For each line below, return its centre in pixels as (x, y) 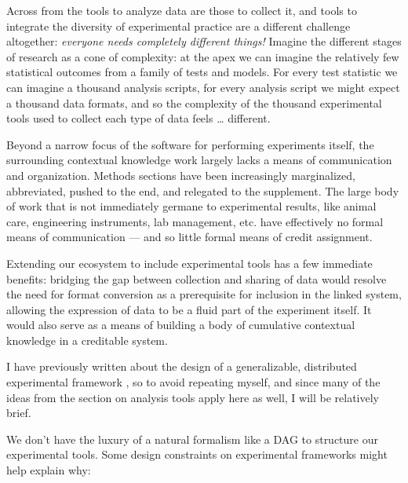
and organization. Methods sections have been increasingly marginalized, (181, 175)
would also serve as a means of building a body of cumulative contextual (181, 325)
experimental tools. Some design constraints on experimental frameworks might (197, 454)
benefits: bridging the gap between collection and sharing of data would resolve (197, 278)
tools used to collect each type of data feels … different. (138, 118)
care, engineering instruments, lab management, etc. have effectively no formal (195, 221)
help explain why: (49, 470)
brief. (19, 413)
